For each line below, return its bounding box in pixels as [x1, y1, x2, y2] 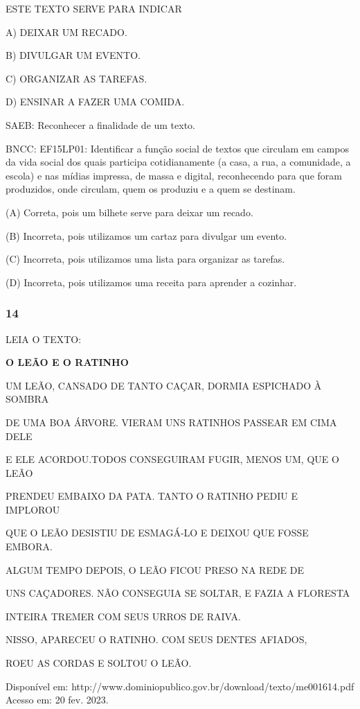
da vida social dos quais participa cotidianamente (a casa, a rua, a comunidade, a [6, 155, 351, 169]
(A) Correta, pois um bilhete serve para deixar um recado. [6, 204, 253, 219]
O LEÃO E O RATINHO [6, 355, 129, 369]
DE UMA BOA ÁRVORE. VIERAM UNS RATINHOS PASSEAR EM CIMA [6, 414, 337, 429]
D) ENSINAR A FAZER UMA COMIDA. [6, 94, 185, 109]
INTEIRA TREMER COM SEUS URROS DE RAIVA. [6, 609, 241, 623]
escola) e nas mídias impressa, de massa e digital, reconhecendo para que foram [6, 168, 342, 182]
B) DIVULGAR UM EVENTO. [6, 48, 141, 62]
